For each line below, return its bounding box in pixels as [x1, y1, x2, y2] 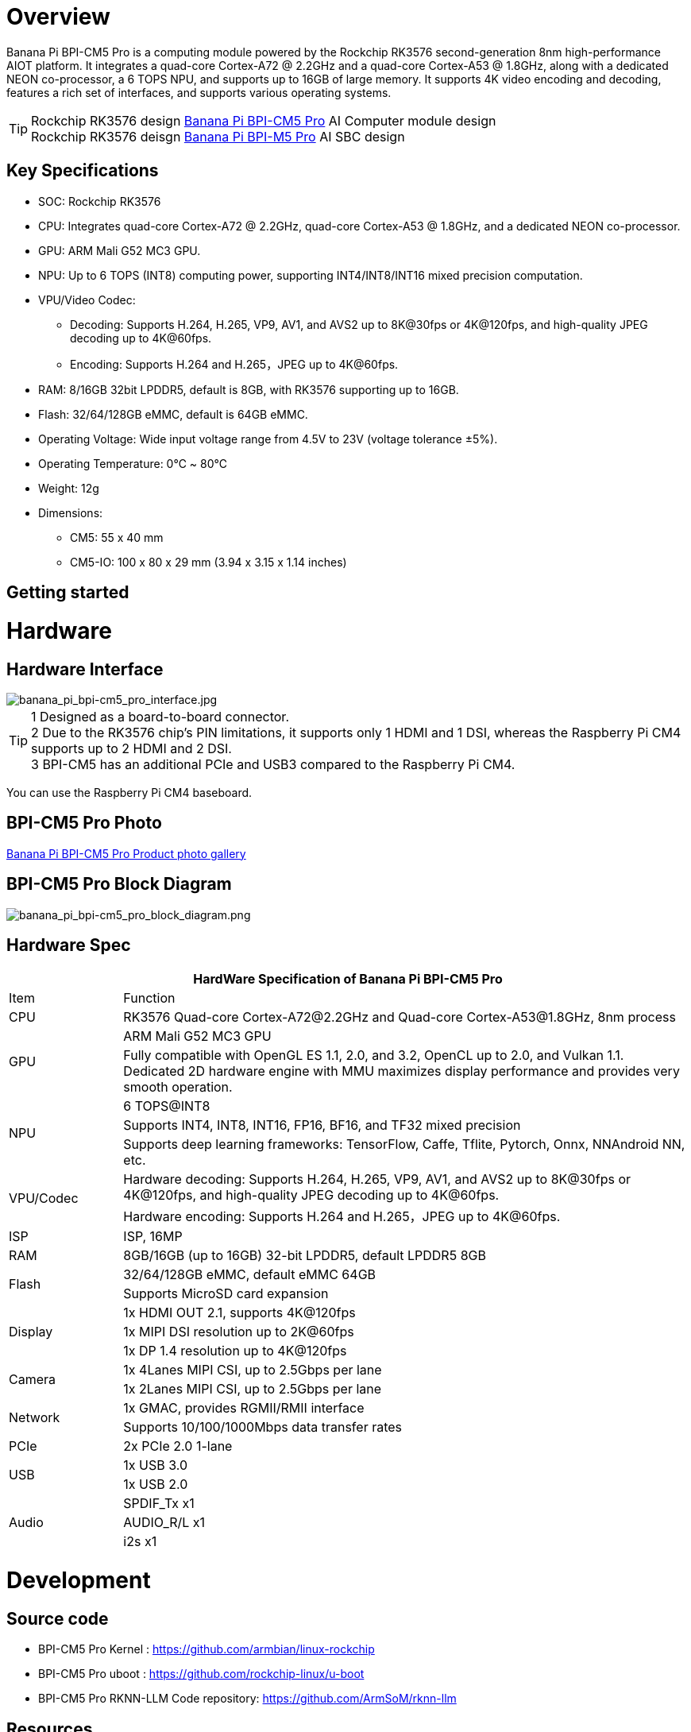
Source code [6, 1608, 109, 1629]
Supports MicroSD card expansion [123, 1285, 329, 1302]
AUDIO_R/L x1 [123, 1514, 206, 1531]
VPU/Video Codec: [38, 292, 136, 307]
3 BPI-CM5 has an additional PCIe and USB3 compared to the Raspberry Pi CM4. [31, 756, 515, 772]
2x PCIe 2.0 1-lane [123, 1438, 233, 1455]
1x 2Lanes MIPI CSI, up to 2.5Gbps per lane [123, 1381, 382, 1398]
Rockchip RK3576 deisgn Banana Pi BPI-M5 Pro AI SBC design [31, 128, 405, 145]
